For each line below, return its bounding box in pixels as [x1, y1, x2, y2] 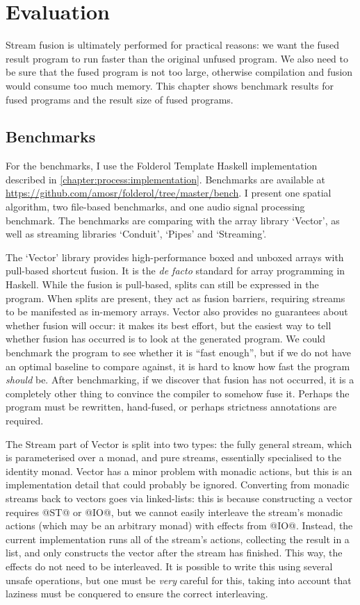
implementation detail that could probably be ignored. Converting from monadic [6, 477, 350, 492]
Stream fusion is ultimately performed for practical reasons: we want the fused [6, 38, 340, 52]
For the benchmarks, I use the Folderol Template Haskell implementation [6, 158, 318, 173]
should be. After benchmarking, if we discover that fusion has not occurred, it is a [6, 372, 354, 387]
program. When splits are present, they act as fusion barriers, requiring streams [6, 290, 345, 305]
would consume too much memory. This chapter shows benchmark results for [6, 78, 334, 92]
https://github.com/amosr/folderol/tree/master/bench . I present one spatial [6, 185, 332, 200]
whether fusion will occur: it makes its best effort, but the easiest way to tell [6, 317, 332, 332]
